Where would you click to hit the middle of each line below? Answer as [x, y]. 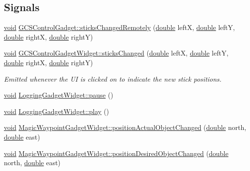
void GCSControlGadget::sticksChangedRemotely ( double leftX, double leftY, [119, 27]
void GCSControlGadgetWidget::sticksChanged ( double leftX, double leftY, [116, 53]
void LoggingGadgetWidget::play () [56, 111]
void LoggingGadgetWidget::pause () [59, 95]
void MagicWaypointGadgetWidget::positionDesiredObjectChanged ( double [116, 153]
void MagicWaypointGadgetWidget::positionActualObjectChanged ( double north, [125, 127]
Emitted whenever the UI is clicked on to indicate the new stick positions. [113, 78]
